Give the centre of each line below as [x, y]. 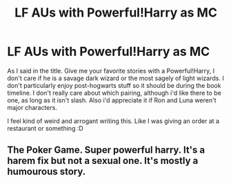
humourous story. [47, 172]
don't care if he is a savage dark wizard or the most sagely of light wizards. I [115, 78]
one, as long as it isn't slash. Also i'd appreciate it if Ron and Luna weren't [112, 100]
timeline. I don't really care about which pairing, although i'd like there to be [114, 93]
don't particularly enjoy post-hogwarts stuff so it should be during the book [114, 85]
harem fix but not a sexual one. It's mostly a [103, 161]
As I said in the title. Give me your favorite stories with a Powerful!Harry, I [111, 71]
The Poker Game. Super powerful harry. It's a [106, 150]
